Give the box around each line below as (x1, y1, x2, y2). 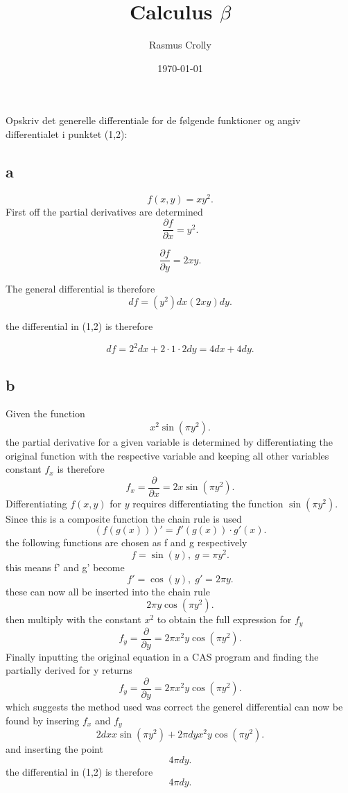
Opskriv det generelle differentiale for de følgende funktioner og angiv (6, 113, 301, 128)
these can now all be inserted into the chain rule (6, 584, 210, 598)
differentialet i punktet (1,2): (6, 126, 128, 141)
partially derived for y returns (6, 663, 132, 677)
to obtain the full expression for (157, 612, 292, 627)
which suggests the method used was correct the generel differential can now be (6, 699, 343, 714)
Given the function (6, 406, 85, 421)
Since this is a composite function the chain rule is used (6, 511, 242, 525)
